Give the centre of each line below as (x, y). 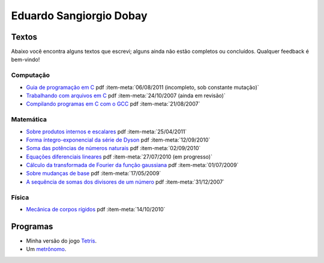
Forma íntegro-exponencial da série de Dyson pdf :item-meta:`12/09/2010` (118, 140)
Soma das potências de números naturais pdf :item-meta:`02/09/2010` (113, 148)
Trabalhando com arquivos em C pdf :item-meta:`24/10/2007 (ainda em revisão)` (126, 95)
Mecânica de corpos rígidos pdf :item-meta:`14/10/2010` (96, 209)
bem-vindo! (25, 59)
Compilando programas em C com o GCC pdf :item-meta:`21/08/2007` (113, 104)
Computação (31, 75)
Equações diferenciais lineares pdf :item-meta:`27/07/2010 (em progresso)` (119, 157)
